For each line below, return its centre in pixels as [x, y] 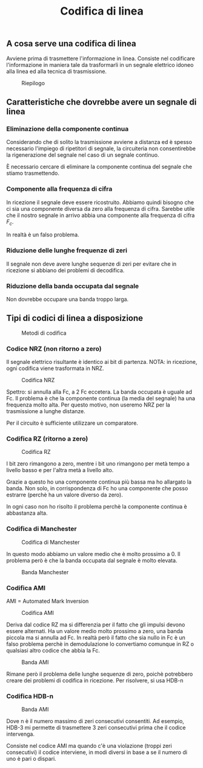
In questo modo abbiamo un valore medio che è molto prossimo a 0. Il [93, 554]
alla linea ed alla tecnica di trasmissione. [57, 71]
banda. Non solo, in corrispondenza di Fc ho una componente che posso [97, 489]
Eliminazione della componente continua [68, 129]
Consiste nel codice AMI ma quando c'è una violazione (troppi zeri [89, 746]
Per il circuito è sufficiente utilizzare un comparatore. [72, 423]
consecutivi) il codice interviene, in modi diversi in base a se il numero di [97, 752]
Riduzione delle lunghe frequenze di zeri [67, 250]
